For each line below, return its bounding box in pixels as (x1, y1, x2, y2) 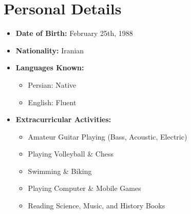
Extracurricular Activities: (15, 114, 111, 125)
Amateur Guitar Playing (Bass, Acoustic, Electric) (28, 131, 187, 142)
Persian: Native (28, 79, 77, 90)
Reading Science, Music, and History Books (28, 200, 165, 211)
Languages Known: (15, 62, 84, 73)
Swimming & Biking (28, 165, 92, 176)
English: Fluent (28, 96, 77, 107)
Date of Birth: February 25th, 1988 (15, 28, 133, 38)
